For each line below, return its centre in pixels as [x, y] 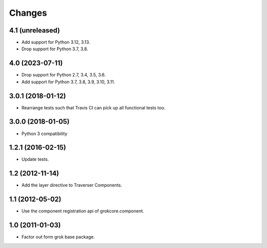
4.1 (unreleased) [35, 30]
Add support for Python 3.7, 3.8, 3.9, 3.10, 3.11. [68, 82]
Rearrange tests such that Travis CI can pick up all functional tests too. [93, 107]
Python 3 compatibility [44, 134]
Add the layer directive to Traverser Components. [72, 185]
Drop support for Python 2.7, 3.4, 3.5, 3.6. [64, 75]
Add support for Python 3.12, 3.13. [56, 42]
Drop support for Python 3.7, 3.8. [55, 49]
